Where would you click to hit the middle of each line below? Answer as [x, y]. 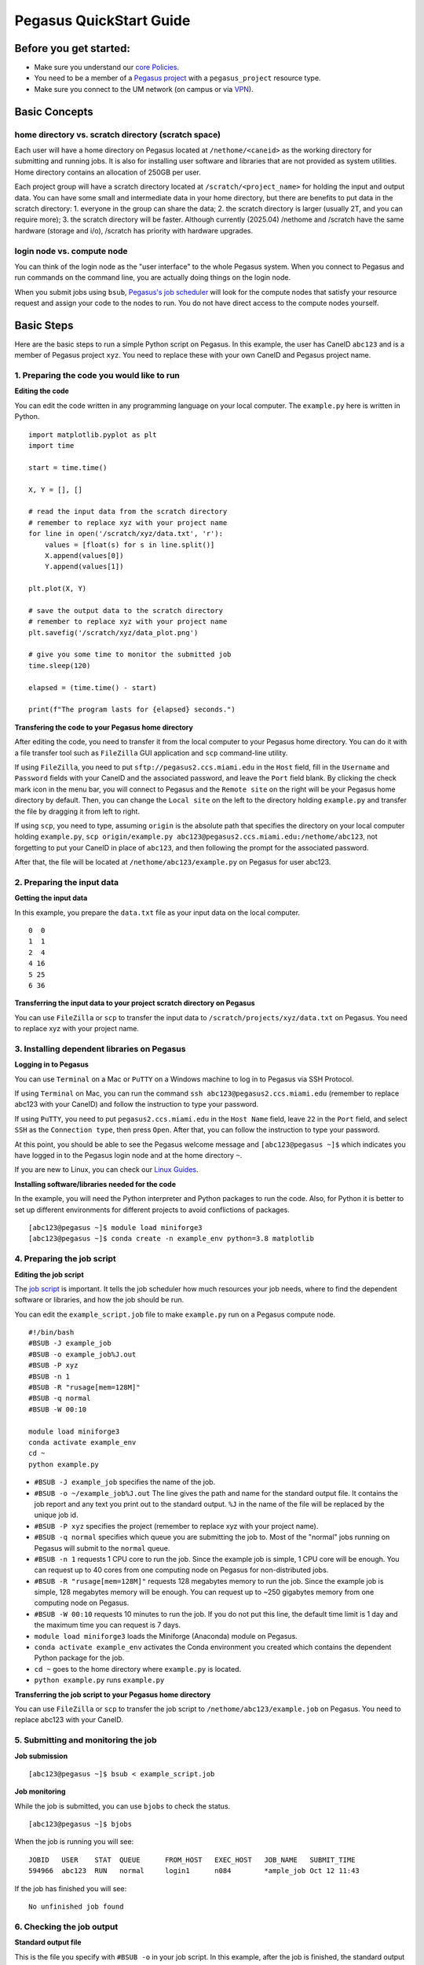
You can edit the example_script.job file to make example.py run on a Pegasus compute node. [175, 1314]
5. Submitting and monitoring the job [86, 1740]
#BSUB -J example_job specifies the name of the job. [125, 1482]
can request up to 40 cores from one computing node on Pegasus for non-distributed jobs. [181, 1570]
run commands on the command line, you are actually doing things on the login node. [153, 277]
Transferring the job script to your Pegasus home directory [113, 1695]
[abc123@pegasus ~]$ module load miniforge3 [116, 1227]
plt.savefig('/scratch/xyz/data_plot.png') [113, 632]
